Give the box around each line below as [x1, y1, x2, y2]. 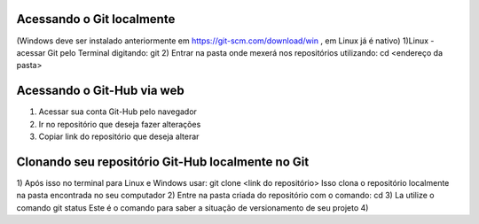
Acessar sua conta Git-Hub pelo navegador [38, 106, 197, 117]
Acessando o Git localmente [16, 12, 176, 27]
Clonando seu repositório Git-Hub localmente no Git [16, 154, 310, 169]
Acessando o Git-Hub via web [16, 83, 185, 98]
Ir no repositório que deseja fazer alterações [38, 119, 201, 129]
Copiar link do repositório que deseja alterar [38, 131, 200, 142]
